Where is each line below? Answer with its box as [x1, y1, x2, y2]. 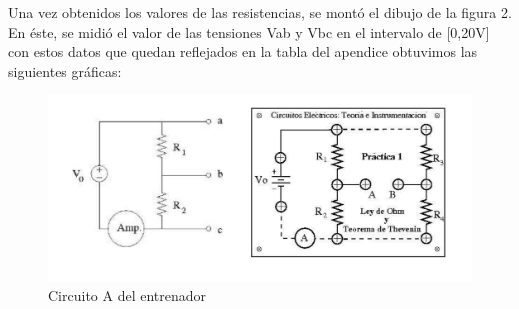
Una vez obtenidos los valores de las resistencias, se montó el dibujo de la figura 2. [8, 2, 512, 22]
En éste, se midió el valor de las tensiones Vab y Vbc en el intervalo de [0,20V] [8, 21, 490, 42]
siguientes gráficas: [8, 60, 122, 81]
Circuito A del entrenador [48, 284, 207, 305]
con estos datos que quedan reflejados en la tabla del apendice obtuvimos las [8, 41, 478, 62]
